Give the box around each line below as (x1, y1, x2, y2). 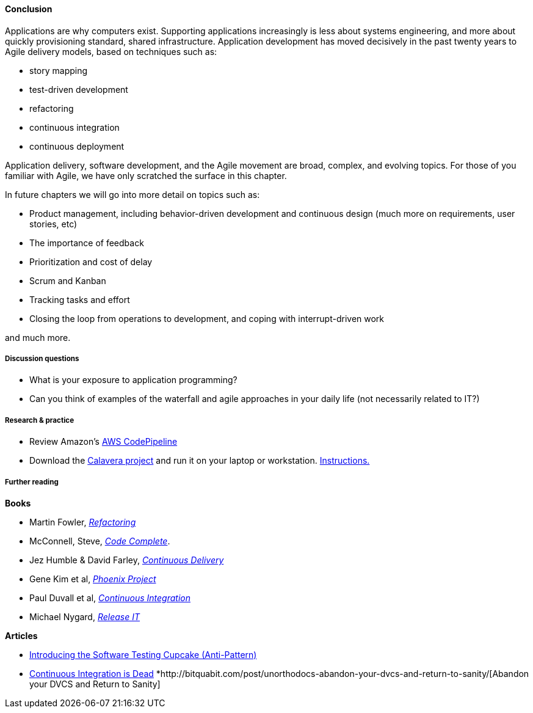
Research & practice (5, 415, 74, 425)
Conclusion (5, 4, 53, 14)
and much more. (5, 332, 71, 343)
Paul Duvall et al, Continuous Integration (29, 592, 190, 603)
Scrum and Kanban (29, 275, 106, 286)
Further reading (5, 477, 59, 486)
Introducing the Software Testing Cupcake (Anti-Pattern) (29, 649, 257, 660)
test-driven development (29, 84, 128, 95)
